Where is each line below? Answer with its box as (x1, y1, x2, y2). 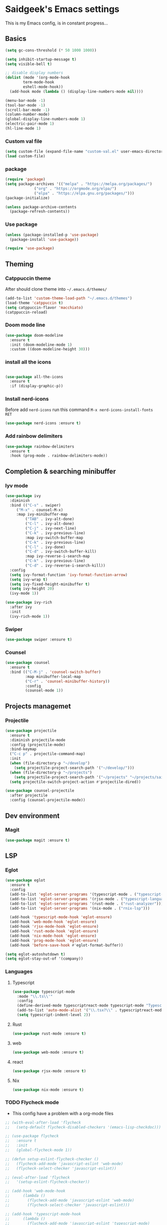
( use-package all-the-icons (5, 374, 64, 379)
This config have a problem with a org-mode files (12, 1110, 114, 1116)
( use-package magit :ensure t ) (5, 838, 70, 843)
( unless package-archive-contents (5, 204, 77, 209)
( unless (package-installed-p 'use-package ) (5, 232, 99, 237)
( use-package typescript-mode (12, 989, 76, 994)
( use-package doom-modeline (5, 333, 64, 338)
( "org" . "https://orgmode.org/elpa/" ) (34, 186, 117, 191)
